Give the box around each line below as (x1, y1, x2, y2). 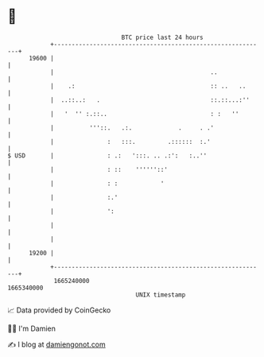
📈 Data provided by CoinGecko (7, 305, 111, 315)
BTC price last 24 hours (121, 33, 204, 41)
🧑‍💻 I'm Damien (7, 324, 56, 333)
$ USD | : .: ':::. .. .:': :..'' (7, 151, 208, 160)
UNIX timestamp (135, 290, 186, 299)
